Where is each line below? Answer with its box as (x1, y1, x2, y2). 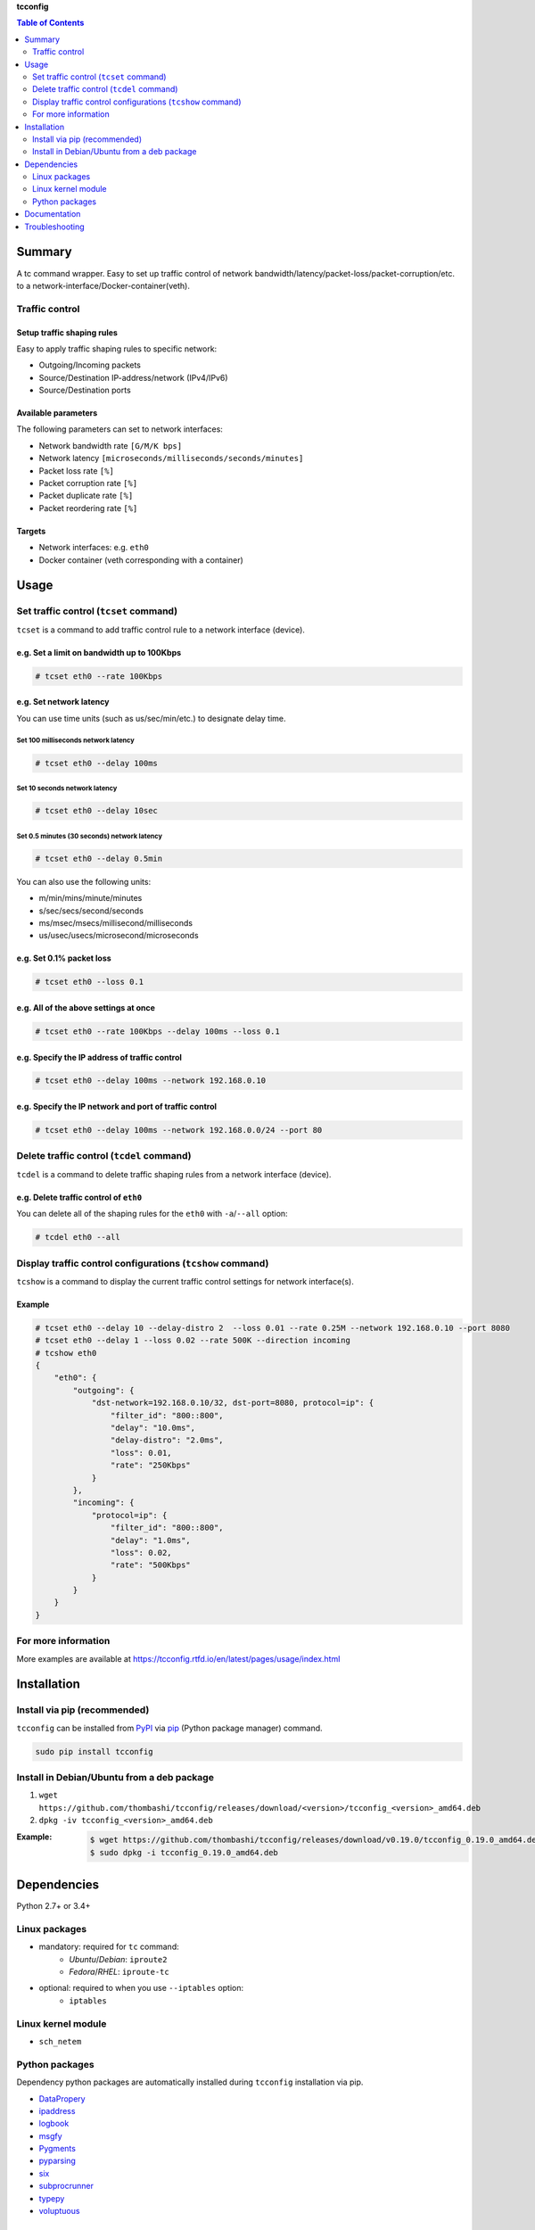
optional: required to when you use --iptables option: (38, 1983, 244, 1994)
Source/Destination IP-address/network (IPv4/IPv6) (38, 372, 228, 383)
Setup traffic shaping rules (16, 326, 118, 338)
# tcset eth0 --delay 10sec (35, 805, 158, 816)
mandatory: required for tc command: (38, 1941, 179, 1953)
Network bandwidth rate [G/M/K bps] (38, 440, 183, 450)
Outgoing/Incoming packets (38, 359, 142, 370)
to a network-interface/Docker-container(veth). (16, 280, 191, 291)
